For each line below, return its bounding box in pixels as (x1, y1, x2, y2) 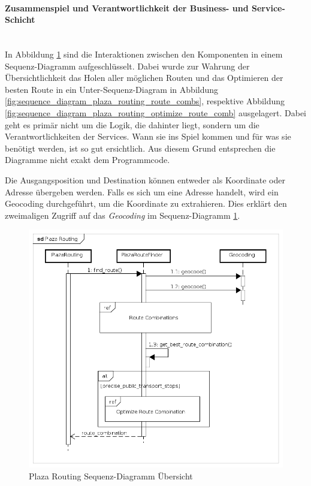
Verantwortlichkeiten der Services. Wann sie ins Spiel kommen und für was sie (5, 130, 291, 143)
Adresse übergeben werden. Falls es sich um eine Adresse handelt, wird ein (5, 185, 279, 198)
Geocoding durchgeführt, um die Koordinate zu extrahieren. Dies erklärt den (5, 197, 287, 210)
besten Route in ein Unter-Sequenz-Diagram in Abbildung (5, 83, 219, 95)
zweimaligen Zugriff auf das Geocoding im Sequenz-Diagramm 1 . (5, 209, 240, 221)
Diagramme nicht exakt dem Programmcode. (5, 153, 170, 166)
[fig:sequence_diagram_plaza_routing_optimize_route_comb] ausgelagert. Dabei (5, 106, 306, 119)
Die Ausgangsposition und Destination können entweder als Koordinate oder (5, 173, 285, 186)
